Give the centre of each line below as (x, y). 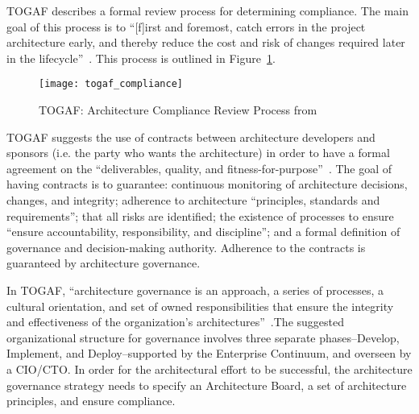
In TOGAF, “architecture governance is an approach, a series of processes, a (195, 290)
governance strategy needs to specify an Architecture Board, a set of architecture (207, 385)
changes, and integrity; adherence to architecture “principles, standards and (193, 200)
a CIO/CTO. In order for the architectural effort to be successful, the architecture (209, 368)
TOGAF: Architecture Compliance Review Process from (178, 110)
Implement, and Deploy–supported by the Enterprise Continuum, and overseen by (209, 353)
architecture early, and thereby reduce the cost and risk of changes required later (206, 42)
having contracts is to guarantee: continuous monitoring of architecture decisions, (207, 184)
